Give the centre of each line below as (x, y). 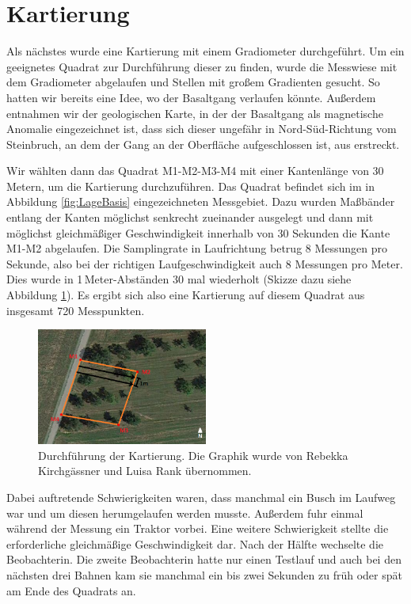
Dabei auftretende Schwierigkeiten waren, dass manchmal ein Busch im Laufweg (201, 498)
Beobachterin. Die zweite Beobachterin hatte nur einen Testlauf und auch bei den (204, 559)
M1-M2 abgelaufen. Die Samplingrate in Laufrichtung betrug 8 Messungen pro (197, 248)
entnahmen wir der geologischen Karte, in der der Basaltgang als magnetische (195, 113)
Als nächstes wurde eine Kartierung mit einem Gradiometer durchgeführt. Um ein (205, 51)
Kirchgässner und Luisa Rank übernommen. (145, 471)
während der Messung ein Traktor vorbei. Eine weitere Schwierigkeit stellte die (198, 528)
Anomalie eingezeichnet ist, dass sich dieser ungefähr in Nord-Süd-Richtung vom (202, 129)
